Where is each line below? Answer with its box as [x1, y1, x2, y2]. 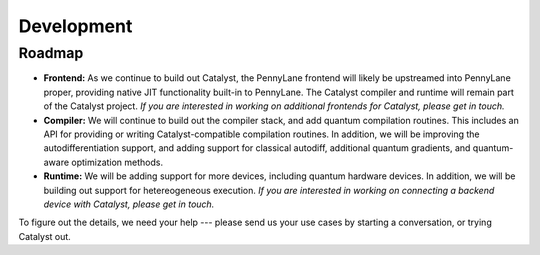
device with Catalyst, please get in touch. [43, 198, 215, 210]
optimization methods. [71, 156, 164, 168]
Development [18, 15, 133, 37]
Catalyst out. [18, 230, 72, 242]
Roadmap [18, 44, 84, 62]
